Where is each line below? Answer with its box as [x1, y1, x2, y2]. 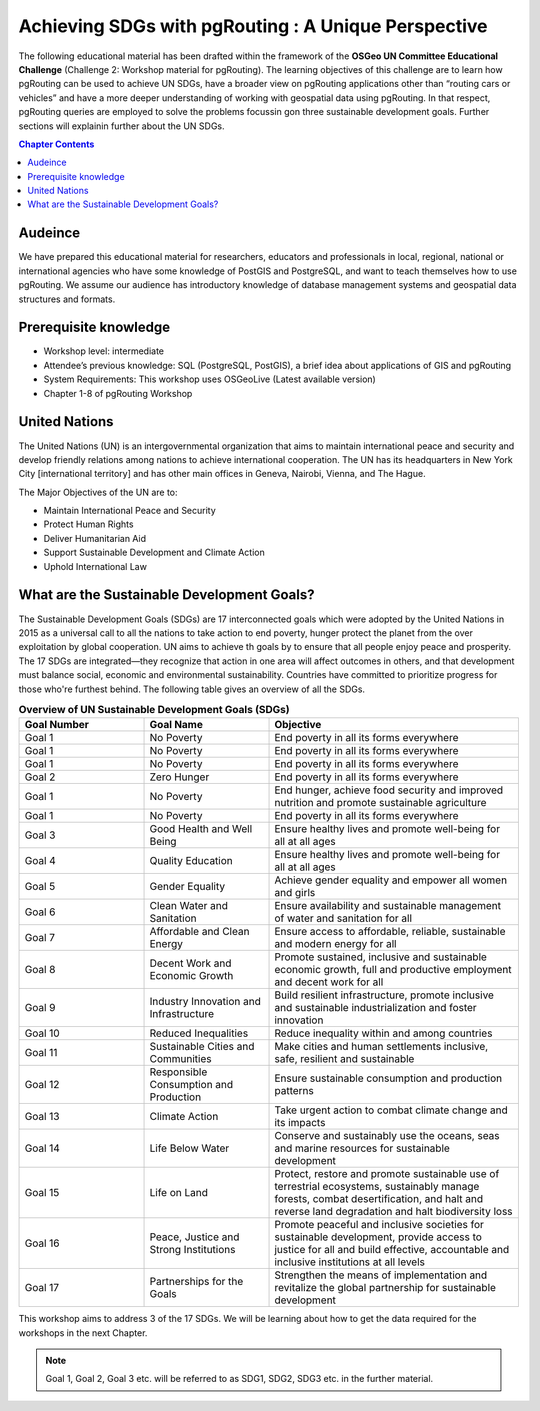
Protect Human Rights [43, 518, 134, 530]
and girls [274, 886, 316, 900]
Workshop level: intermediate [43, 345, 165, 357]
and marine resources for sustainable [274, 1141, 450, 1155]
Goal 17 [24, 1281, 60, 1295]
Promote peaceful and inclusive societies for [274, 1218, 485, 1232]
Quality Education [149, 854, 234, 868]
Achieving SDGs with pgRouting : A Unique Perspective [18, 15, 489, 37]
